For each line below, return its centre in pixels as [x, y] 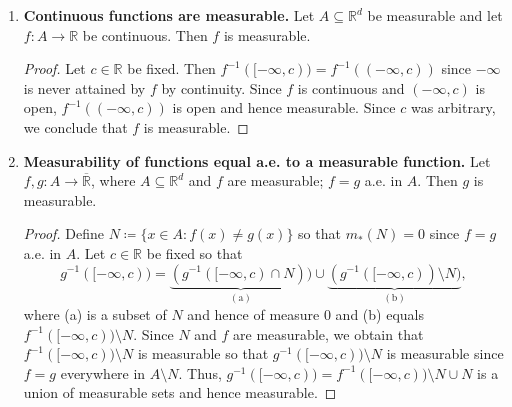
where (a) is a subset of [95, 313]
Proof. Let [54, 68]
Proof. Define [64, 233]
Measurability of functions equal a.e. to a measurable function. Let [257, 160]
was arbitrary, [453, 107]
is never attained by [84, 87]
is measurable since [445, 353]
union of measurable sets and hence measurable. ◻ [180, 392]
